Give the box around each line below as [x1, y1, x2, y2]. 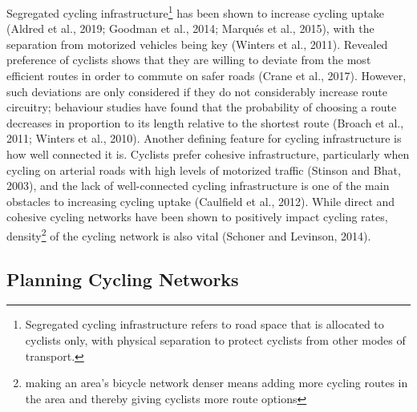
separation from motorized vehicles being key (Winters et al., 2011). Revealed [6, 35, 388, 52]
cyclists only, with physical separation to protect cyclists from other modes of [25, 332, 406, 349]
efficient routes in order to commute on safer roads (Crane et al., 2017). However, [6, 67, 407, 84]
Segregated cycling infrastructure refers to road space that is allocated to [25, 316, 384, 333]
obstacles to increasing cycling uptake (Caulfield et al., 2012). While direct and [6, 192, 395, 209]
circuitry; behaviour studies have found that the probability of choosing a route [6, 99, 397, 115]
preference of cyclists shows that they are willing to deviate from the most [6, 51, 371, 68]
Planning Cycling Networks [6, 266, 239, 291]
